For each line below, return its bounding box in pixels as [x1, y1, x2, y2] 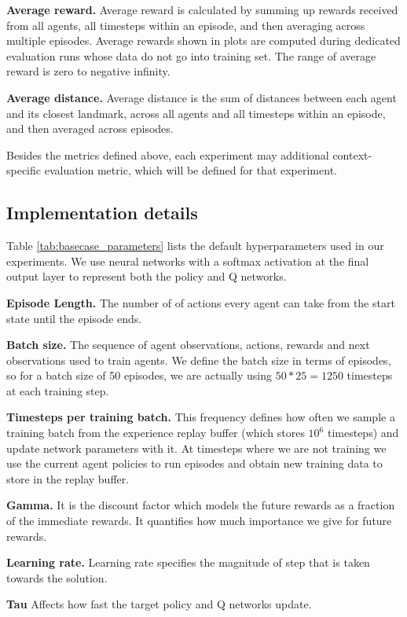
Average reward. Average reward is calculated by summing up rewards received [6, 2, 398, 17]
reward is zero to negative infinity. [6, 63, 170, 79]
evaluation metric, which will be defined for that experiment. [44, 162, 337, 178]
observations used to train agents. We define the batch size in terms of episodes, [6, 351, 391, 368]
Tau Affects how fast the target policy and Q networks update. [6, 596, 312, 612]
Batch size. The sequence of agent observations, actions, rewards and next [6, 336, 370, 353]
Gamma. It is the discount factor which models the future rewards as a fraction [6, 497, 395, 513]
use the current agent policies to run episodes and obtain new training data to [6, 455, 383, 472]
